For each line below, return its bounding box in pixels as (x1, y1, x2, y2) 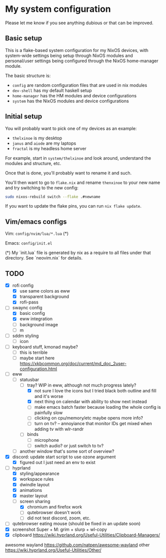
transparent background (19, 294, 69, 300)
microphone (34, 437, 59, 443)
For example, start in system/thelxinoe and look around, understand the (5, 155, 152, 161)
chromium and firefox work (27, 504, 83, 510)
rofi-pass (19, 299, 39, 305)
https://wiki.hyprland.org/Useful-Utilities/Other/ (5, 547, 102, 553)
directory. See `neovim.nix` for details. (5, 255, 83, 261)
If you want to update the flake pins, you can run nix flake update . (5, 203, 142, 209)
